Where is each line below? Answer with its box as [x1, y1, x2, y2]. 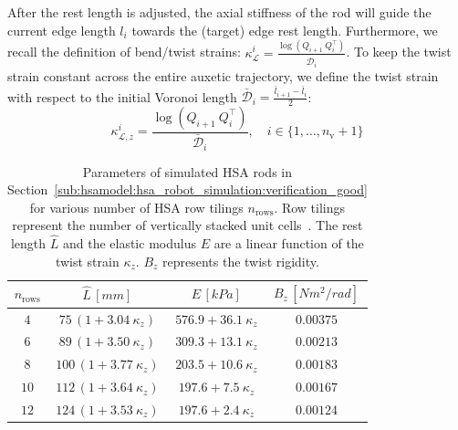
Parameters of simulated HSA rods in [82, 162, 293, 181]
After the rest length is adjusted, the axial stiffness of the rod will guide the [7, 3, 432, 21]
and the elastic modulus [62, 234, 196, 253]
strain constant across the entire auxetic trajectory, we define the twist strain [7, 67, 439, 86]
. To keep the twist [346, 42, 452, 61]
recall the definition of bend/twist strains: [7, 42, 241, 61]
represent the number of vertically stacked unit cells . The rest [12, 215, 363, 235]
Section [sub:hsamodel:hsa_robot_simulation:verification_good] [7, 180, 368, 199]
